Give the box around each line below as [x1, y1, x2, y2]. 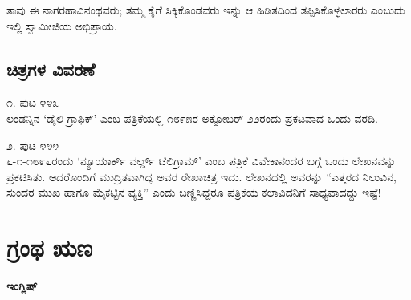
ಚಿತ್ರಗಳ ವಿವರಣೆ [6, 56, 96, 81]
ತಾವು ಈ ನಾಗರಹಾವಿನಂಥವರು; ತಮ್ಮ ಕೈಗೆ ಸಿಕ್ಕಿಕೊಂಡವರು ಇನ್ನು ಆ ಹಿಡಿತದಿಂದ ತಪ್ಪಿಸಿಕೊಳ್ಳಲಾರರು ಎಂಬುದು [6, 2, 405, 18]
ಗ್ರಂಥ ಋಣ [6, 231, 93, 264]
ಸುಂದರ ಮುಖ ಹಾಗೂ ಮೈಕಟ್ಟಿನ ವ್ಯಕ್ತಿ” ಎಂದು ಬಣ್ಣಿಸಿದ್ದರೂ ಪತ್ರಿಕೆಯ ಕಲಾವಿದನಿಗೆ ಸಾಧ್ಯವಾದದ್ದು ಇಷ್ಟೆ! [6, 184, 381, 201]
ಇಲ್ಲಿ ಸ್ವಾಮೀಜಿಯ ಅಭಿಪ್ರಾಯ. [6, 17, 117, 34]
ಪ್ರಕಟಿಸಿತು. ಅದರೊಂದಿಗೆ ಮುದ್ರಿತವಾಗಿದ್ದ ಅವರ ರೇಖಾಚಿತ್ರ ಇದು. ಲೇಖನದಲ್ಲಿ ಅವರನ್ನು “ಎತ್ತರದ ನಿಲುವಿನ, [6, 168, 397, 184]
